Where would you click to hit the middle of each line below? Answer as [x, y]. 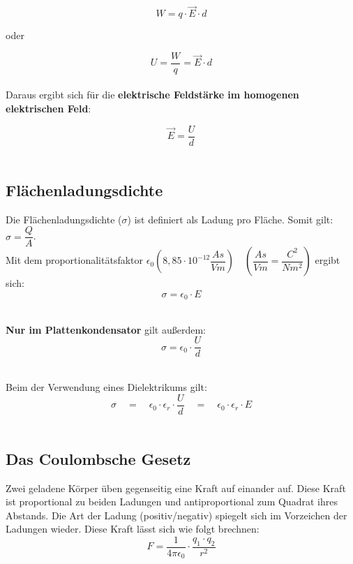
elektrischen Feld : [48, 109]
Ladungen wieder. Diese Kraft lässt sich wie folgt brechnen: [133, 529]
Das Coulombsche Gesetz [98, 458]
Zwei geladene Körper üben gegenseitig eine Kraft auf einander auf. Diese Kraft [176, 488]
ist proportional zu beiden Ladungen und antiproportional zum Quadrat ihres [172, 502]
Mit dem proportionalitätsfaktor [75, 260]
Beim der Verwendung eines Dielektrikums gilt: [106, 387]
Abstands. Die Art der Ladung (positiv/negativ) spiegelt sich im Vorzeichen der [176, 515]
